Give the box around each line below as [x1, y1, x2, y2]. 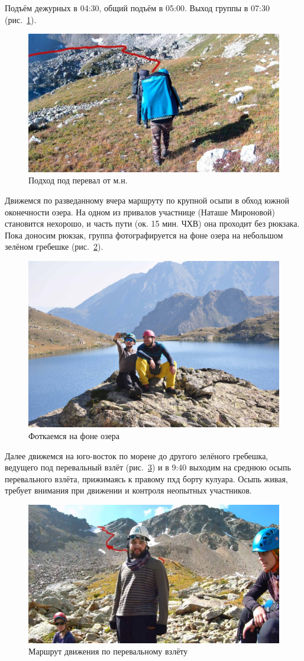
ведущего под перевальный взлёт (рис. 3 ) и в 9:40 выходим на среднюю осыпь [5, 461, 291, 473]
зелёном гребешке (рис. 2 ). [5, 240, 104, 253]
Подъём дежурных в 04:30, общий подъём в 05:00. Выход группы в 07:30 [5, 2, 270, 14]
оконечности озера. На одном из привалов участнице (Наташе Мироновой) [5, 205, 275, 218]
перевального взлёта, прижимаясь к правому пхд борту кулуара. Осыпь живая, [5, 472, 288, 485]
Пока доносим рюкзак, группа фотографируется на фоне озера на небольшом [5, 228, 283, 241]
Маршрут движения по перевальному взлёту [28, 645, 188, 657]
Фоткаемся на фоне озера [28, 430, 119, 442]
